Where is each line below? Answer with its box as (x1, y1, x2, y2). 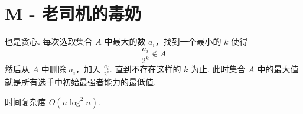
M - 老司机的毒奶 (5, 1, 141, 25)
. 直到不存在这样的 (109, 63, 181, 75)
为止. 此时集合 (191, 63, 246, 75)
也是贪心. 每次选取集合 (5, 35, 93, 48)
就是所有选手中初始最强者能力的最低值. (5, 76, 156, 88)
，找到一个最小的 (155, 35, 221, 48)
